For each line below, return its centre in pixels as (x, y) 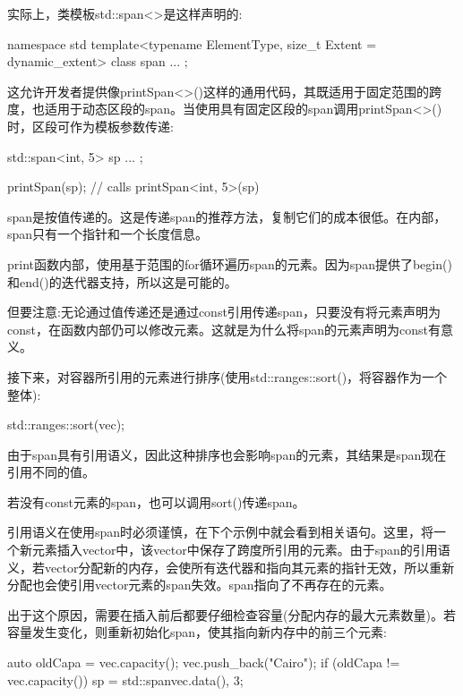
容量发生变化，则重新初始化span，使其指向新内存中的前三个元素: (197, 632)
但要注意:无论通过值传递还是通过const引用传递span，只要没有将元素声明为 (224, 312)
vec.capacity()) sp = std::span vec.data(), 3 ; (125, 679)
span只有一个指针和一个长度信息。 (108, 234)
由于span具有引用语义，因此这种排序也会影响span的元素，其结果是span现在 (227, 454)
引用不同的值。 (51, 472)
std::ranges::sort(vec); (66, 424)
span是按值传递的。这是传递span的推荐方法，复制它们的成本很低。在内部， (227, 216)
